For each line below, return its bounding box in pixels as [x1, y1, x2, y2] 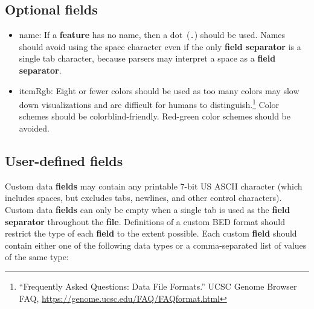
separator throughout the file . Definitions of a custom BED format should [5, 215, 285, 228]
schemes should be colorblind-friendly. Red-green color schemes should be [19, 110, 290, 123]
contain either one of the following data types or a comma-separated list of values [5, 238, 307, 251]
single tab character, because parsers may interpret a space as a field [19, 52, 276, 65]
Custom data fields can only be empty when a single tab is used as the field [5, 203, 290, 216]
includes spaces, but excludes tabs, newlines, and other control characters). [5, 191, 282, 204]
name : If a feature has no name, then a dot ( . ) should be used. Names [19, 28, 286, 41]
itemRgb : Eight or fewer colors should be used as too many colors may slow [19, 84, 300, 97]
